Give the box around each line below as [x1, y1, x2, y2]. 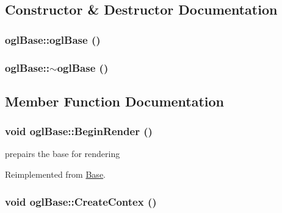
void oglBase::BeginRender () [5, 124, 153, 139]
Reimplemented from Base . [5, 168, 106, 181]
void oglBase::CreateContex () [5, 194, 157, 209]
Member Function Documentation [5, 91, 225, 110]
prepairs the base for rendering [5, 147, 120, 160]
